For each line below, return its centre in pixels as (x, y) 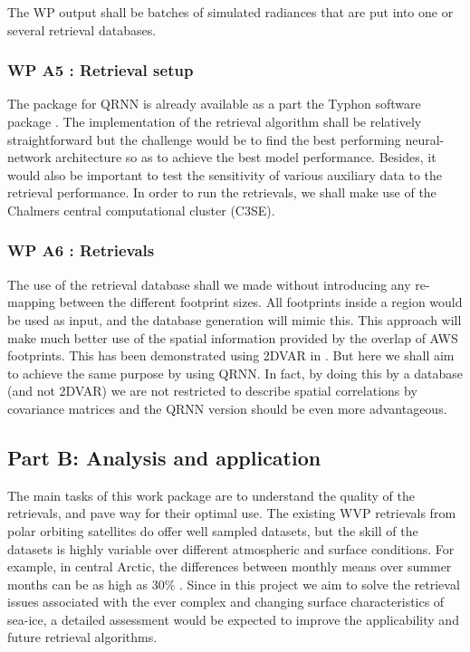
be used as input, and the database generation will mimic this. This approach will (235, 319)
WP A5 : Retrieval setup (101, 70)
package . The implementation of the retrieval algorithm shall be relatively (215, 121)
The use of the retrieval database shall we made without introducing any (209, 284)
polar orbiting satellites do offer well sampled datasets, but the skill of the (213, 530)
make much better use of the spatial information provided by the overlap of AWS (233, 337)
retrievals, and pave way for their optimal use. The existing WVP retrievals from (232, 513)
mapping (31, 302)
